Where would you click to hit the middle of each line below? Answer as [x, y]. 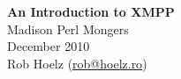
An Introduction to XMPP [91, 11]
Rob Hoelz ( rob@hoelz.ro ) [77, 63]
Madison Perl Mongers [68, 29]
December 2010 [49, 46]
